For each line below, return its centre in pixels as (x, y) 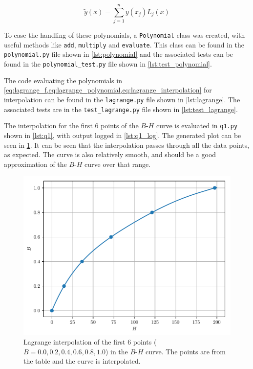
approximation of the (35, 164)
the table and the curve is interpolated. (82, 361)
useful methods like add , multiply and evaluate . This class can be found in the (124, 44)
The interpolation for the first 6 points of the (71, 126)
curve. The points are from (186, 351)
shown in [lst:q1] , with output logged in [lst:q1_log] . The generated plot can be (123, 135)
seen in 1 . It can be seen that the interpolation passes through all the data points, (127, 145)
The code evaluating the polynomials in (63, 80)
